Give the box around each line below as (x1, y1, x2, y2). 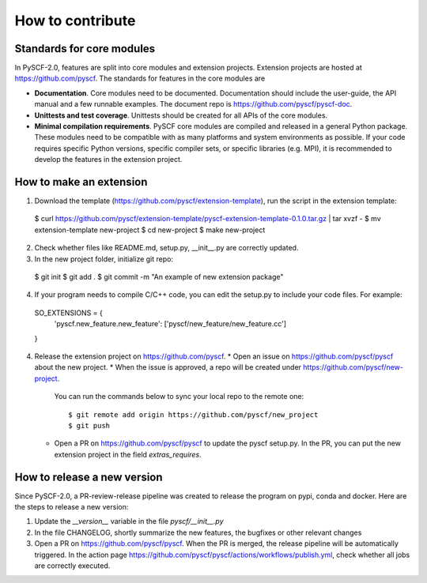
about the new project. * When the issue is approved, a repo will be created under (34, 363, 302, 372)
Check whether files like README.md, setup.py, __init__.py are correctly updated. (34, 243, 299, 253)
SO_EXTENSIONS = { (34, 308, 103, 318)
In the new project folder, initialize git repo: (34, 254, 174, 264)
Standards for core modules (14, 42, 156, 55)
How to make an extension (14, 175, 148, 189)
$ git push (68, 421, 111, 430)
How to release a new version (14, 470, 163, 483)
